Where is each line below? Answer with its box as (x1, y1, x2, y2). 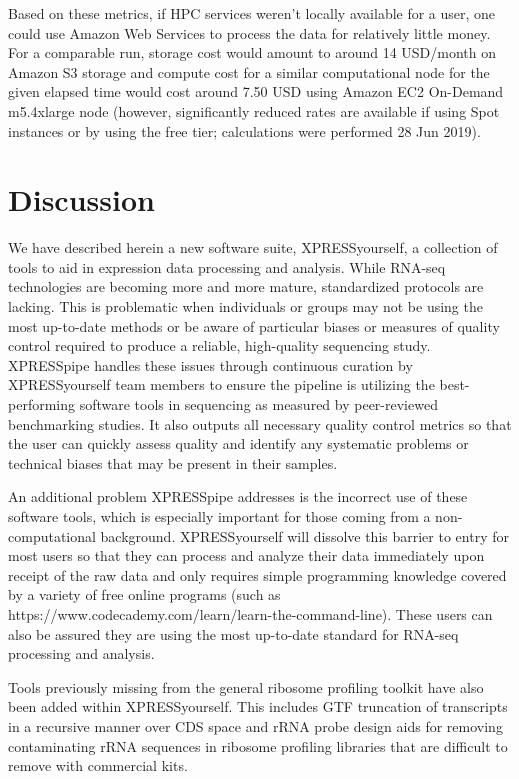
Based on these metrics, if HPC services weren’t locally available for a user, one (8, 3, 496, 23)
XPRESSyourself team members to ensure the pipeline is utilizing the (8, 374, 435, 395)
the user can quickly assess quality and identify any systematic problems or (8, 433, 469, 454)
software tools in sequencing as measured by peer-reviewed (79, 394, 438, 415)
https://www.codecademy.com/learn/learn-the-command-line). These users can (8, 603, 493, 624)
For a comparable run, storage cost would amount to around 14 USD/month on (8, 42, 497, 63)
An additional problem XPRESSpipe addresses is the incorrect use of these (8, 486, 468, 507)
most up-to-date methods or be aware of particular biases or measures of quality (8, 315, 500, 336)
